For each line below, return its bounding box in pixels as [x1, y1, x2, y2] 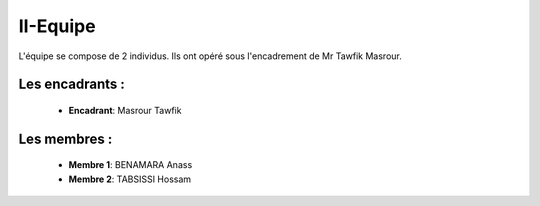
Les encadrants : [18, 76, 125, 93]
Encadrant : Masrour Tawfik [68, 104, 182, 116]
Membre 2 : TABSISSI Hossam [68, 173, 192, 185]
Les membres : [18, 130, 113, 147]
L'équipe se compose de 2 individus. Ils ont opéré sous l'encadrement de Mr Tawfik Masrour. [18, 50, 402, 62]
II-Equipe [18, 15, 96, 37]
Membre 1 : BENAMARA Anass [68, 159, 193, 171]
